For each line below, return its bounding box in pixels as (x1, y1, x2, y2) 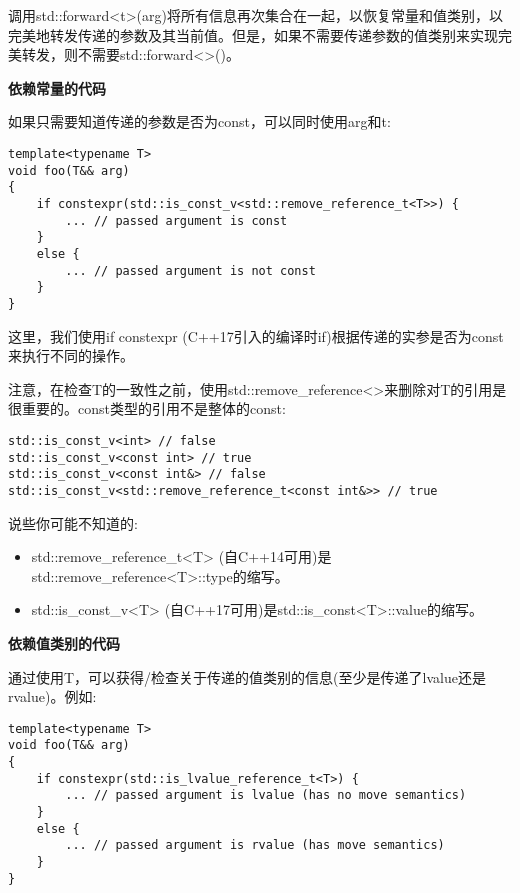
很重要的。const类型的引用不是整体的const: (8, 398, 286, 419)
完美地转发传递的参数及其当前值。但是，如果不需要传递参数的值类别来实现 (8, 24, 498, 45)
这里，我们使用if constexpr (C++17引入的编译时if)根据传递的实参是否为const (8, 325, 504, 346)
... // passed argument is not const (65, 263, 316, 278)
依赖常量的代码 (8, 77, 106, 98)
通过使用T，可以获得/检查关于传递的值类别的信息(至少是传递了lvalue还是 (8, 666, 486, 687)
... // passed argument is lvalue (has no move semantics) (65, 788, 467, 803)
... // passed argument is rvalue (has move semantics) (65, 838, 445, 853)
